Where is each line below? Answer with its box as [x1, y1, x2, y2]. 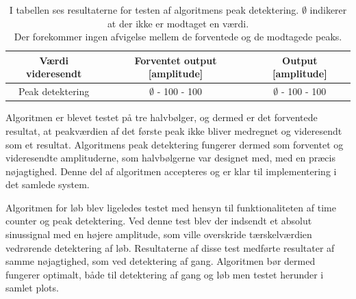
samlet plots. [5, 281, 59, 295]
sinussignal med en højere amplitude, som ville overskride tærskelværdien [5, 227, 312, 242]
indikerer [309, 3, 347, 16]
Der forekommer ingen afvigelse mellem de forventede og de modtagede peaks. [14, 29, 342, 44]
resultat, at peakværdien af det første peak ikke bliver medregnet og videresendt [5, 123, 342, 138]
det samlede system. [5, 177, 90, 192]
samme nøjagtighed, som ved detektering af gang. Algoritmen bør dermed [5, 254, 316, 268]
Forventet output [134, 53, 217, 67]
